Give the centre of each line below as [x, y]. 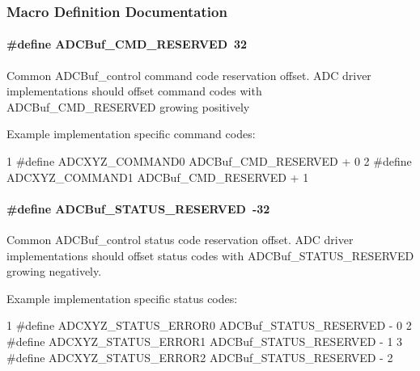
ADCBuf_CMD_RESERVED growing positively [128, 106]
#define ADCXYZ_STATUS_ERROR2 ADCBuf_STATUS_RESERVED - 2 [200, 357]
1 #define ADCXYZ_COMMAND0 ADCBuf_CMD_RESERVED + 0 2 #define [209, 161]
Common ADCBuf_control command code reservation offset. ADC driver [189, 75]
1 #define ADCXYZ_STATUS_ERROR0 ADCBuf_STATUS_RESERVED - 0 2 [209, 325]
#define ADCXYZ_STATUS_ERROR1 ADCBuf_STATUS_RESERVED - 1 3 [205, 341]
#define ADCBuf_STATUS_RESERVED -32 [138, 208]
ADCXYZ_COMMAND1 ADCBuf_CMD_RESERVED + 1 [158, 177]
